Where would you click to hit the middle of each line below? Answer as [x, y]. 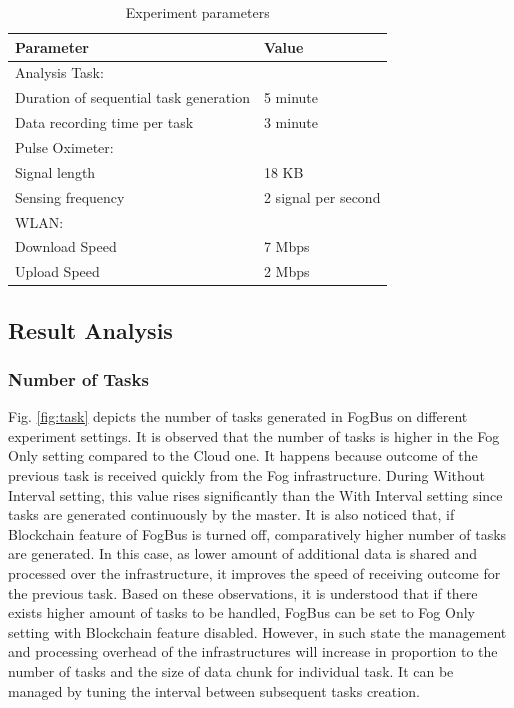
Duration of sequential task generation [132, 97]
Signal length [55, 171]
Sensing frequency [70, 196]
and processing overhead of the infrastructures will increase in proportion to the [253, 651]
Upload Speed [57, 271]
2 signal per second [322, 196]
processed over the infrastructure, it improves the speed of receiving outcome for [254, 573]
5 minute [291, 97]
